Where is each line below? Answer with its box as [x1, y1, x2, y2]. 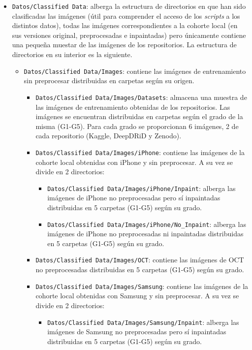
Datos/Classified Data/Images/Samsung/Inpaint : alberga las [47, 317, 239, 327]
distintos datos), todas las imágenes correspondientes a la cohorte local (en [12, 20, 238, 31]
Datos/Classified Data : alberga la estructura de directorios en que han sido [12, 1, 246, 11]
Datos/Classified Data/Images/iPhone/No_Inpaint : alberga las [47, 219, 246, 229]
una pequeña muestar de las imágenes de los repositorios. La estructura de [12, 39, 237, 50]
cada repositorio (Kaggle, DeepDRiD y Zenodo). [35, 130, 182, 141]
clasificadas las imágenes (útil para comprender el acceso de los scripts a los [12, 10, 240, 21]
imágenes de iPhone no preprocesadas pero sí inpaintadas [47, 192, 220, 203]
